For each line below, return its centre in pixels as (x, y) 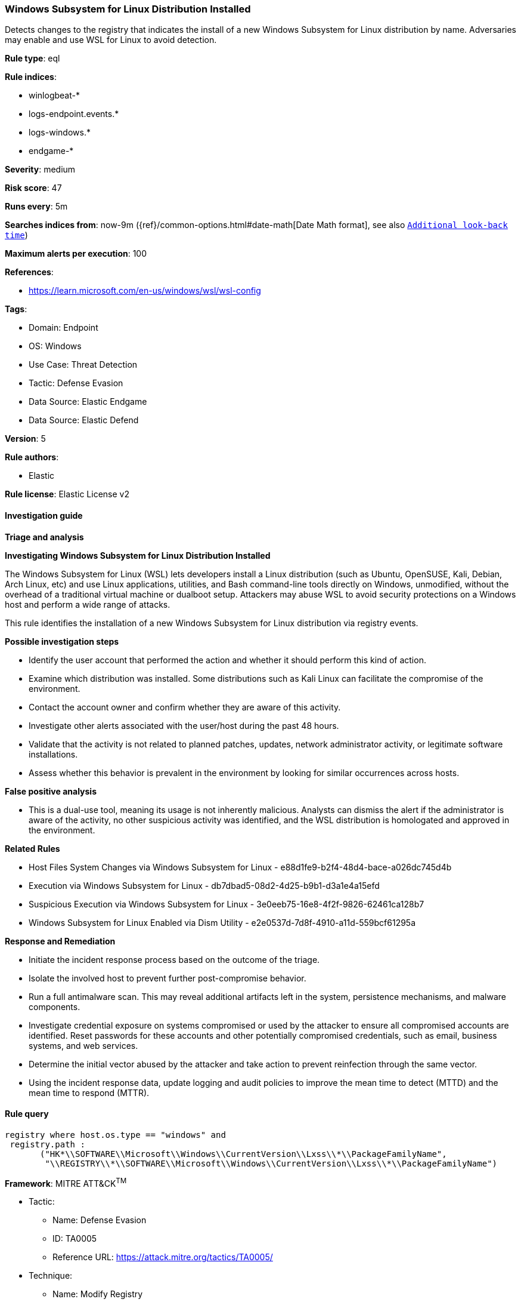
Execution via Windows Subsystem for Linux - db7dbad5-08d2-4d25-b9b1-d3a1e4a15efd (204, 885)
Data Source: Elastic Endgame (88, 402)
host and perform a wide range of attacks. (88, 604)
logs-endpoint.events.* (74, 114)
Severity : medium (40, 170)
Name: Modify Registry (98, 1294)
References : (29, 272)
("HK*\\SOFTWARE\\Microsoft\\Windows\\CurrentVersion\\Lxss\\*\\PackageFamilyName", (244, 1154)
